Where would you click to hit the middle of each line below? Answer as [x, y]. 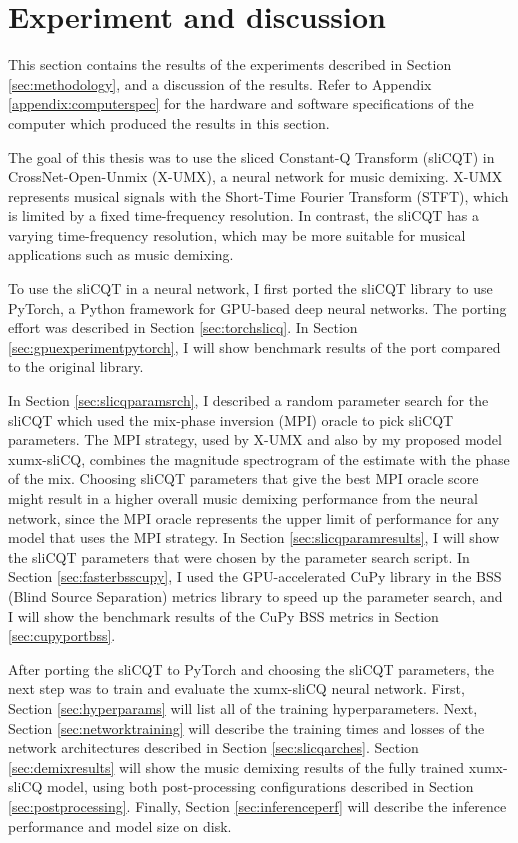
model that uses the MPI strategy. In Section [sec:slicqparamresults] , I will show [254, 537]
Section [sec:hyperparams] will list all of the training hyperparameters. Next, [243, 707]
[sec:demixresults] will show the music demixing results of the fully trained [236, 766]
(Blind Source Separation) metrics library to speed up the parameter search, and [255, 595]
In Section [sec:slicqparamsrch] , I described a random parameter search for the [248, 400]
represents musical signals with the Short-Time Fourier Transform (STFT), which [258, 195]
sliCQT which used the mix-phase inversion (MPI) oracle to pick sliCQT [231, 419]
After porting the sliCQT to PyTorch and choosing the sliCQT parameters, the [251, 668]
